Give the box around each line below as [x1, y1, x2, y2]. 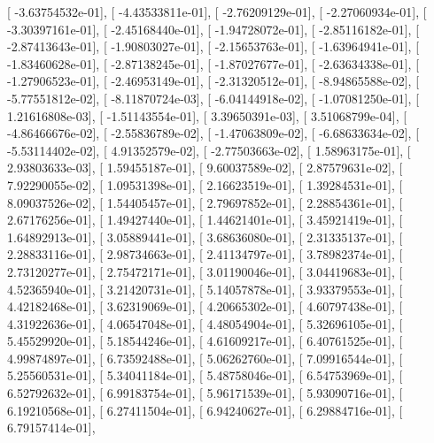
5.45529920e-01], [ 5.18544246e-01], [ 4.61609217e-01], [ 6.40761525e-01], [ [7, 332, 403, 350]
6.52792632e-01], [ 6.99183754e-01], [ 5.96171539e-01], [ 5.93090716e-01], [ [7, 384, 403, 402]
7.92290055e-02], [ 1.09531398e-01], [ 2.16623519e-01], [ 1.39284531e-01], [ [7, 175, 403, 194]
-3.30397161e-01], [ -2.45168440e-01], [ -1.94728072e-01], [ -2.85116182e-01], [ [7, 19, 420, 38]
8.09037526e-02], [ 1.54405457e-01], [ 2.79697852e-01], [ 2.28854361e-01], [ [7, 193, 403, 211]
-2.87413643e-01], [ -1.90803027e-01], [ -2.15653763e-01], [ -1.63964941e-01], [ [7, 37, 420, 56]
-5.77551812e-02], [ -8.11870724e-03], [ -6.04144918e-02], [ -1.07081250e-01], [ [7, 88, 420, 107]
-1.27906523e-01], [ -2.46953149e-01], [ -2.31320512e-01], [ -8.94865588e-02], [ [7, 72, 420, 90]
